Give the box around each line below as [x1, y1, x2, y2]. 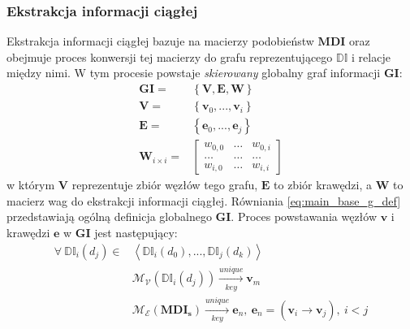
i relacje [352, 48, 391, 65]
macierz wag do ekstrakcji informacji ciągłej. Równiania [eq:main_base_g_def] [6, 192, 401, 209]
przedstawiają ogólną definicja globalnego [6, 208, 212, 225]
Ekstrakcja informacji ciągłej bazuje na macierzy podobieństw [6, 32, 314, 50]
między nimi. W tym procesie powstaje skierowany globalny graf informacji [6, 64, 381, 81]
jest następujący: [94, 223, 178, 240]
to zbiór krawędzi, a [274, 176, 373, 193]
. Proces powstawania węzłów [231, 208, 378, 225]
